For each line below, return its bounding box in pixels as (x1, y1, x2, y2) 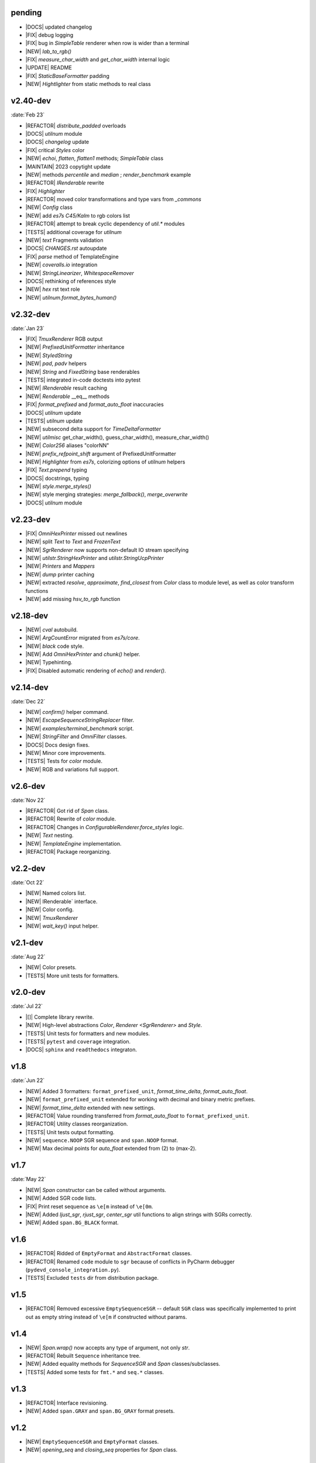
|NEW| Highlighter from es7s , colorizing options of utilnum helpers (25, 458, 186, 465)
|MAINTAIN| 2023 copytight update (25, 163, 111, 170)
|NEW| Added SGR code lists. (25, 1194, 97, 1202)
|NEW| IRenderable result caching (25, 384, 108, 391)
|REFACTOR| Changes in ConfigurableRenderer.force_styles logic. (25, 823, 184, 830)
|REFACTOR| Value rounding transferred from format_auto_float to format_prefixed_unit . (25, 1112, 250, 1119)
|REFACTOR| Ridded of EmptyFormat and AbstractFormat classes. (25, 1250, 193, 1257)
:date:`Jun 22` (11, 1077, 45, 1084)
